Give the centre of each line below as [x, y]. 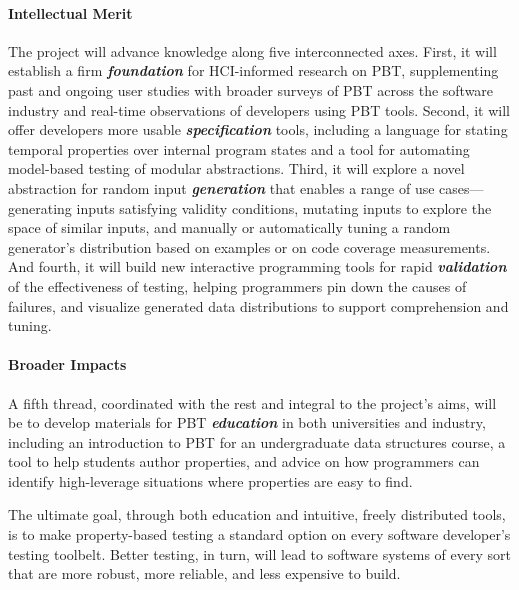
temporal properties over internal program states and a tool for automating [239, 148]
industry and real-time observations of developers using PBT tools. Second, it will [259, 109]
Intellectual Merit [70, 12]
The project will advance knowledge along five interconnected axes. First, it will [252, 50]
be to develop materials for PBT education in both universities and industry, [247, 422]
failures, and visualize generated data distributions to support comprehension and [258, 305]
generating [40, 207]
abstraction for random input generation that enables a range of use [221, 187]
